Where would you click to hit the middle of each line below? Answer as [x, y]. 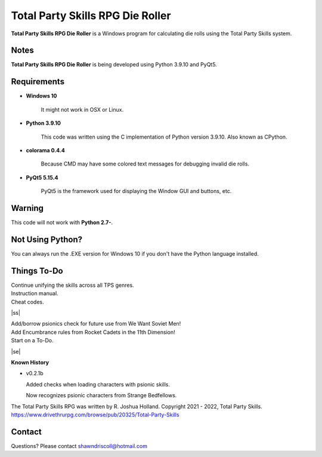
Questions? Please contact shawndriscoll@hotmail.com [79, 446]
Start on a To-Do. [32, 341]
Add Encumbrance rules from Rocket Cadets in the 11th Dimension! [93, 332]
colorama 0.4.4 [45, 150]
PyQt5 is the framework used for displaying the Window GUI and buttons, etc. [136, 191]
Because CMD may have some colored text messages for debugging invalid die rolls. [145, 164]
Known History [30, 362]
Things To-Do [37, 271]
